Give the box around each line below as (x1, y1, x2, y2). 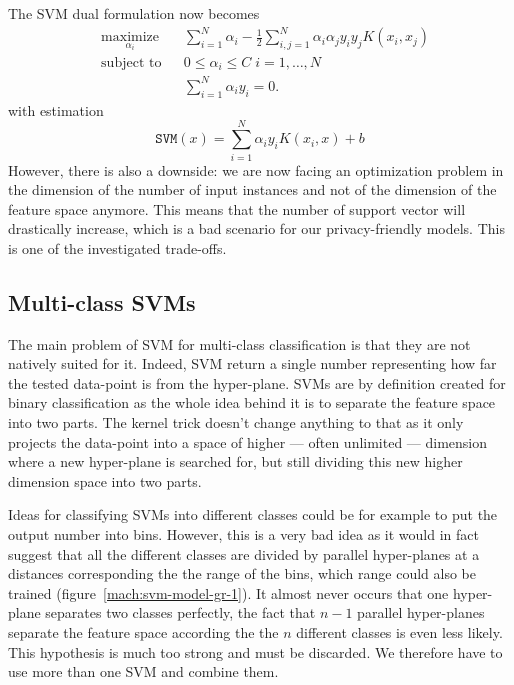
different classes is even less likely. (296, 622, 503, 642)
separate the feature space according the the (8, 622, 279, 642)
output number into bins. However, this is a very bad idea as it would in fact (8, 524, 479, 545)
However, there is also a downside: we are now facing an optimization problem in (8, 159, 504, 180)
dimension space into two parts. (8, 470, 202, 491)
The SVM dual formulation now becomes (8, 3, 260, 23)
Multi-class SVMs (8, 286, 196, 317)
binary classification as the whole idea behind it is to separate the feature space (8, 392, 496, 413)
